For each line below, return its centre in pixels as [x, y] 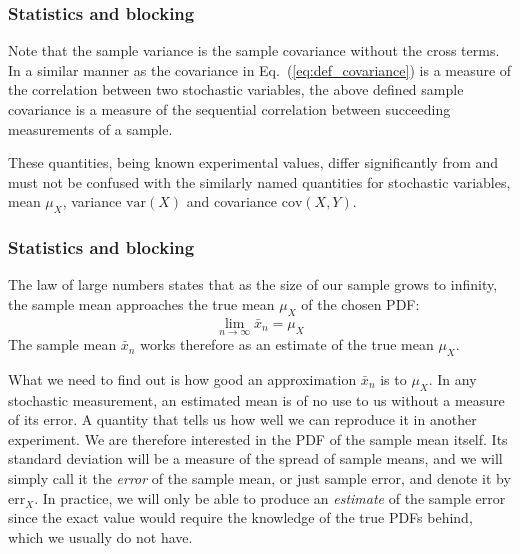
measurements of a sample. [90, 128]
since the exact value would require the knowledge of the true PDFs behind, [240, 517]
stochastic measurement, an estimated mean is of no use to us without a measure [256, 399]
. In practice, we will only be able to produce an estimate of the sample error [270, 497]
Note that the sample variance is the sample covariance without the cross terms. [254, 50]
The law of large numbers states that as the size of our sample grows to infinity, [253, 284]
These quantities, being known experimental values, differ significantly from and [253, 162]
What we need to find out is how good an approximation [182, 378]
